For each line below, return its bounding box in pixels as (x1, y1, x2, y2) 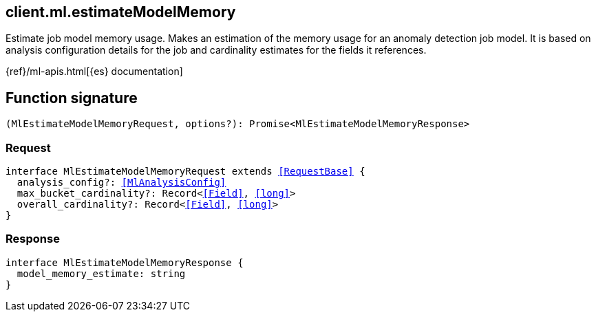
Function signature (6, 89, 138, 107)
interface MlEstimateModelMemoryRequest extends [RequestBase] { (6, 166, 365, 177)
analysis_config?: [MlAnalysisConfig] (17, 177, 226, 188)
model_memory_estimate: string (17, 267, 186, 279)
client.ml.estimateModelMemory (6, 3, 236, 21)
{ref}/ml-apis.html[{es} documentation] (6, 65, 183, 78)
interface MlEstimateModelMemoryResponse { (6, 256, 244, 268)
